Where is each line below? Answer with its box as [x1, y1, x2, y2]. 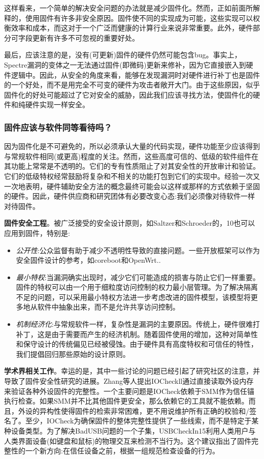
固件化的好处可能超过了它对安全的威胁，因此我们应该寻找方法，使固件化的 [4, 89, 253, 100]
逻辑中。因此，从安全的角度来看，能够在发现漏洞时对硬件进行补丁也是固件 [11, 69, 260, 80]
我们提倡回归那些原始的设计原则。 [16, 348, 130, 359]
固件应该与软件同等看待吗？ [4, 120, 112, 133]
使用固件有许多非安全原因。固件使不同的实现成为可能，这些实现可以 [25, 12, 253, 23]
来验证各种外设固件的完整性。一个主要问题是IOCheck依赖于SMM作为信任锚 [4, 385, 254, 396]
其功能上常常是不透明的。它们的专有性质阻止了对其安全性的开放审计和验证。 [4, 161, 260, 171]
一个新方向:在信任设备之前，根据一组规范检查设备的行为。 [25, 445, 219, 456]
